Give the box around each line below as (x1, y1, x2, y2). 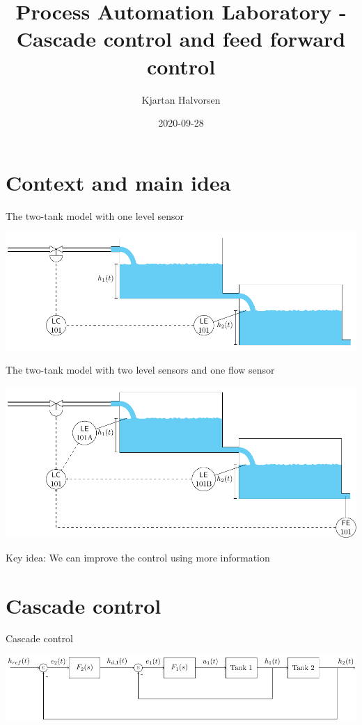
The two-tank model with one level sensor (6, 208, 184, 223)
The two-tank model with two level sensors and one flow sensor (6, 362, 275, 377)
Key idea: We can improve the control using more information (6, 550, 270, 564)
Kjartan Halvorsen (141, 92, 221, 106)
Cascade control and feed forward (16, 24, 346, 53)
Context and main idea (6, 168, 231, 196)
